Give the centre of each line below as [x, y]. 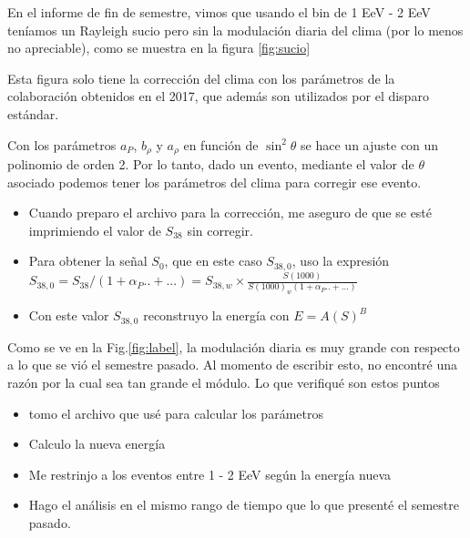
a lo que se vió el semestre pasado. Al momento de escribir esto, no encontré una [233, 365]
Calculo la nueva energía [97, 444]
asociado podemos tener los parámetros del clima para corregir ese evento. [215, 182]
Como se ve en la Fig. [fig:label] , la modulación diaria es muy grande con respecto [234, 346]
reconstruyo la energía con [216, 315]
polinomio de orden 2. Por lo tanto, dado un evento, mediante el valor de [211, 164]
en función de [221, 144]
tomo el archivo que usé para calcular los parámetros [176, 413]
